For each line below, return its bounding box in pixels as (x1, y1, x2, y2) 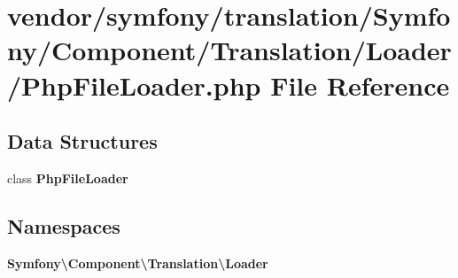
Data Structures (7, 127, 158, 155)
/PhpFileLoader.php (7, 66, 261, 103)
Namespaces (7, 212, 120, 239)
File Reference (270, 66, 450, 103)
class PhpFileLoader (7, 168, 128, 187)
